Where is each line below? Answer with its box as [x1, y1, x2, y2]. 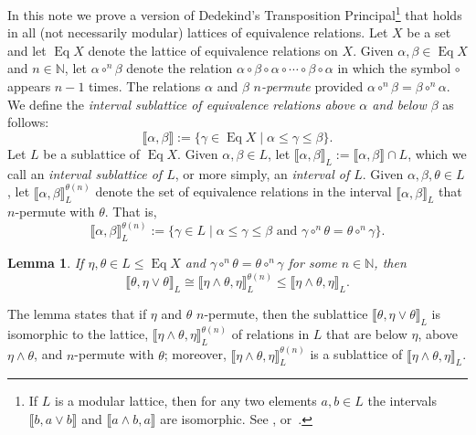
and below [372, 94, 427, 113]
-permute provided [260, 77, 364, 96]
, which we [407, 143, 467, 163]
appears [7, 77, 51, 96]
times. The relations [89, 77, 201, 96]
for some [288, 253, 337, 272]
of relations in [231, 324, 310, 344]
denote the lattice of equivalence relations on [88, 40, 338, 59]
